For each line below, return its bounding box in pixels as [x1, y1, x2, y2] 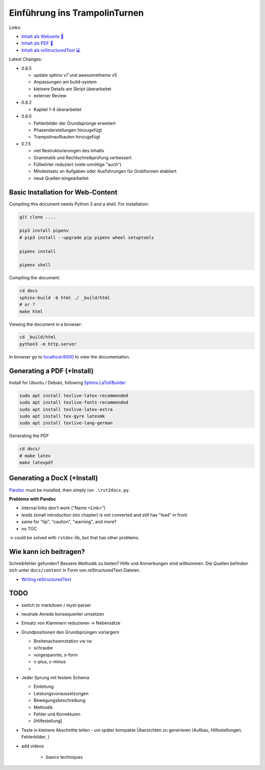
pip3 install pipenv [19, 228, 69, 233]
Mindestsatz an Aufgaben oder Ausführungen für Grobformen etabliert [33, 168, 177, 174]
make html [19, 308, 43, 314]
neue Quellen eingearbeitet [33, 175, 89, 181]
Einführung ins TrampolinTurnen [9, 7, 144, 18]
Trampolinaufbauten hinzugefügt [33, 134, 100, 140]
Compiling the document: [9, 275, 60, 281]
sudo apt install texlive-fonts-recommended [19, 400, 129, 405]
